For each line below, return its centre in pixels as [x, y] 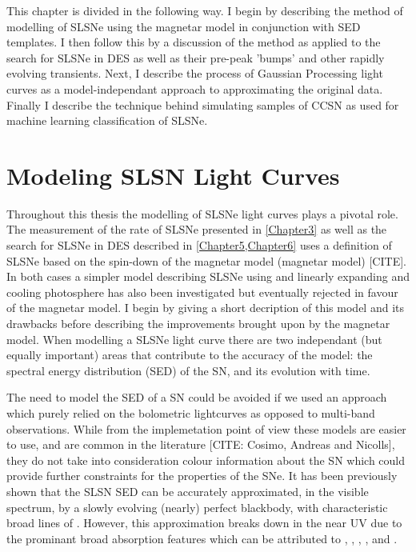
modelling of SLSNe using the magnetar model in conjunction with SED [184, 26]
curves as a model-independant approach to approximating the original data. [195, 88]
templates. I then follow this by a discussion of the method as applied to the [194, 42]
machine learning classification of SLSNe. [107, 120]
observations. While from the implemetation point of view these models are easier [206, 428]
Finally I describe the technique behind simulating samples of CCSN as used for [203, 104]
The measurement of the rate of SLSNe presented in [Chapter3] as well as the [197, 229]
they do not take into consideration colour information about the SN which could [206, 460]
